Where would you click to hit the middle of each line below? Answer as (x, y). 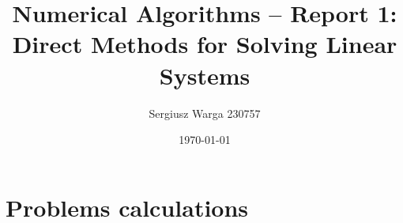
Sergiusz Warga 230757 (205, 113)
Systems (205, 75)
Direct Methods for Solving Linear (205, 44)
